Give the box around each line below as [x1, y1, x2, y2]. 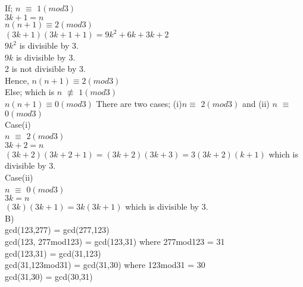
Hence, [5, 74, 29, 86]
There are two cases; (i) [96, 97, 182, 110]
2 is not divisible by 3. [5, 62, 86, 75]
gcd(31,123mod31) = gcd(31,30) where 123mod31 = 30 [5, 258, 205, 271]
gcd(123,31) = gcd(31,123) [5, 247, 101, 259]
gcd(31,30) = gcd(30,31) [5, 270, 93, 282]
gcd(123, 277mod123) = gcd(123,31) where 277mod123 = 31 [5, 235, 225, 247]
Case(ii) [5, 171, 33, 184]
